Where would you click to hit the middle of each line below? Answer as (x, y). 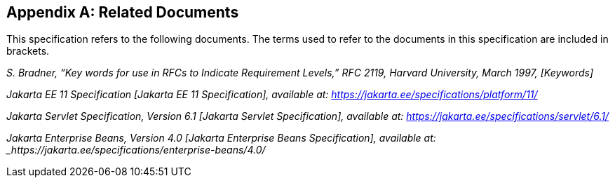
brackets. (28, 51)
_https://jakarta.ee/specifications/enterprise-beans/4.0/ (136, 150)
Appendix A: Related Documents (123, 12)
